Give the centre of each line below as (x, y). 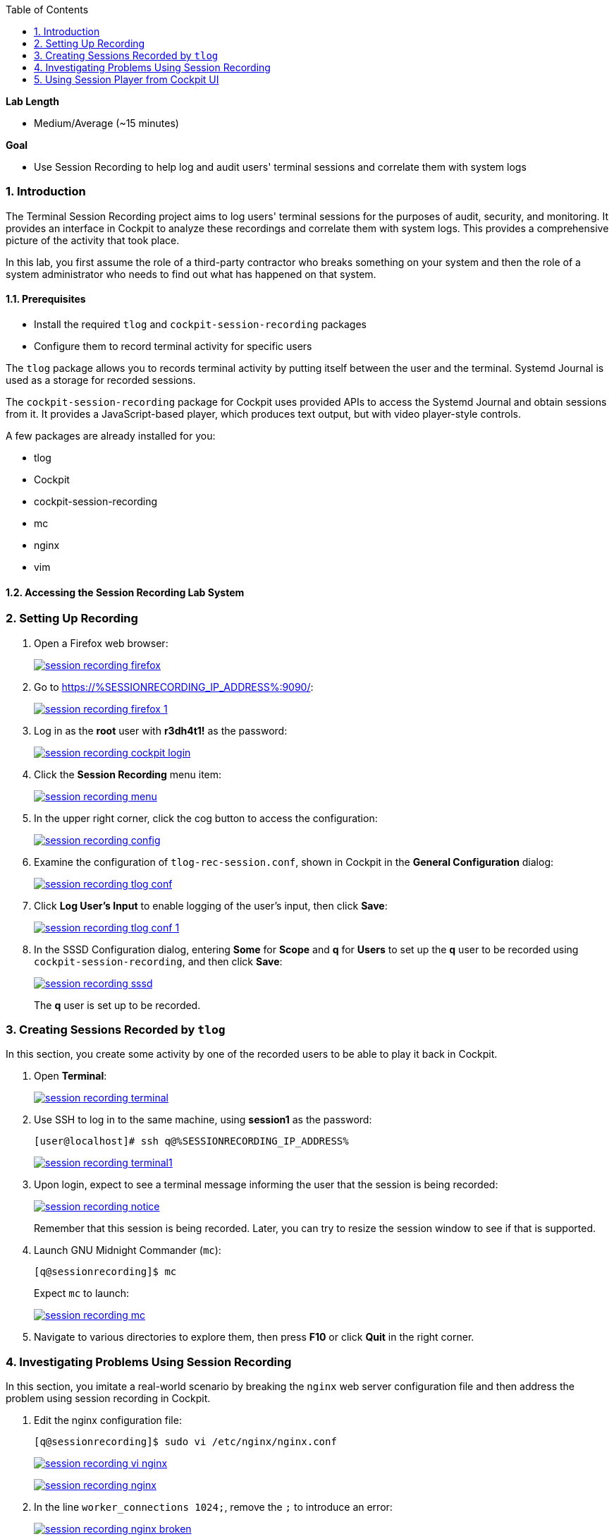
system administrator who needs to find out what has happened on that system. (191, 274)
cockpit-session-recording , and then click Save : (158, 961)
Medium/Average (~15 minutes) (106, 123)
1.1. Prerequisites (46, 299)
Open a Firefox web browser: (101, 643)
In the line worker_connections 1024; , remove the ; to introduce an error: (213, 1507)
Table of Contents (47, 10)
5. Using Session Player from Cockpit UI (127, 79)
